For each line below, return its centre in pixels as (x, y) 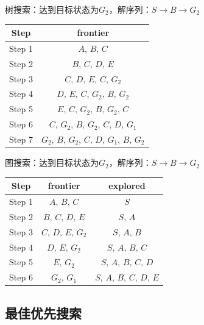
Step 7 (21, 139)
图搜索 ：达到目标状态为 (52, 162)
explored (127, 186)
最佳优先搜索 (43, 312)
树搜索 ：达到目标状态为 (52, 9)
